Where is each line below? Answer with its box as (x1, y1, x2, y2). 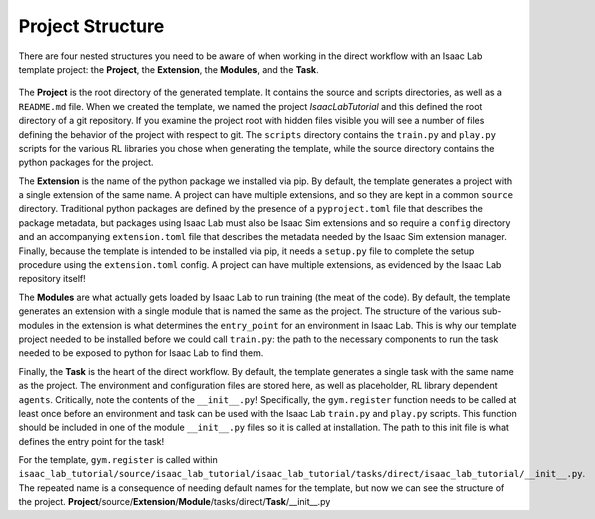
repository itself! (18, 273, 87, 285)
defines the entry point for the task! (18, 435, 165, 447)
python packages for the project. (18, 156, 154, 169)
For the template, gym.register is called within (18, 454, 219, 466)
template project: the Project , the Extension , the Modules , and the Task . (18, 63, 319, 75)
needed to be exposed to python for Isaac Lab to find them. (18, 347, 264, 359)
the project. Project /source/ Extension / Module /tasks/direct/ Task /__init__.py (18, 496, 331, 508)
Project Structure (18, 15, 165, 37)
